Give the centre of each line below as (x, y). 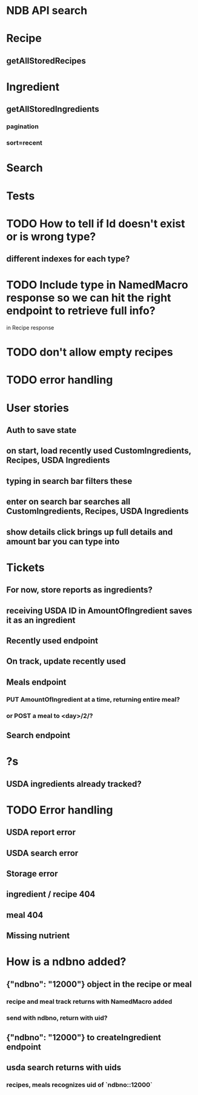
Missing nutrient (38, 936)
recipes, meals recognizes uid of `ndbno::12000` (79, 1085)
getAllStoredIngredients (53, 109)
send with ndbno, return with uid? (57, 1018)
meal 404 (25, 915)
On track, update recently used (66, 661)
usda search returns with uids (64, 1068)
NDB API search (47, 11)
